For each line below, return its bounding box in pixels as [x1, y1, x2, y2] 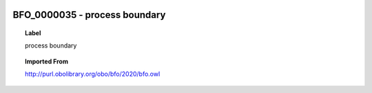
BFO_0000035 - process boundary [12, 9, 166, 21]
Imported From [25, 57, 69, 65]
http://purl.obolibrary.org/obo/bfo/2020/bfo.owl [25, 70, 161, 79]
